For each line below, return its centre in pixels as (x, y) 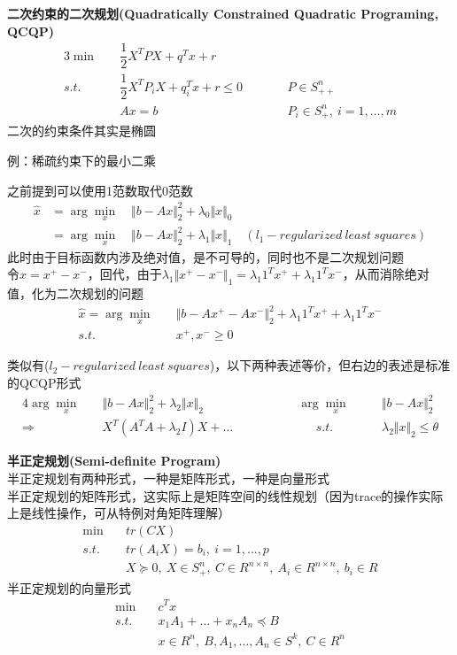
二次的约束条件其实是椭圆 (81, 131)
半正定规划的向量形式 (69, 587)
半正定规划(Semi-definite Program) (114, 461)
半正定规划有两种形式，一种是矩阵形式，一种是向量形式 (168, 478)
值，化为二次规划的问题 (75, 293)
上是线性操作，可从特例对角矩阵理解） (119, 513)
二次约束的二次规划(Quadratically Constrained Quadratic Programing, (223, 13)
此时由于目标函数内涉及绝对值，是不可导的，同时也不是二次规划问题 (205, 256)
